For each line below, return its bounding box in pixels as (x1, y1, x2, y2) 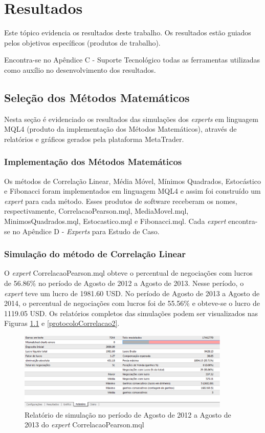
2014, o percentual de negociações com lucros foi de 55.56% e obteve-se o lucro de (4, 298, 260, 308)
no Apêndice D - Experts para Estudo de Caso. (12, 225, 160, 236)
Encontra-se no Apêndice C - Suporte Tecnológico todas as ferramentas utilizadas (4, 54, 260, 65)
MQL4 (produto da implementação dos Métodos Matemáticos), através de (4, 123, 237, 134)
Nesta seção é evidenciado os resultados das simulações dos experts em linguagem (4, 113, 258, 124)
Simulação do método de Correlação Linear (4, 248, 186, 260)
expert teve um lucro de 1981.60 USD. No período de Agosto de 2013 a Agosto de (4, 287, 260, 298)
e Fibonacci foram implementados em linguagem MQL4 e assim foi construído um (4, 185, 261, 196)
